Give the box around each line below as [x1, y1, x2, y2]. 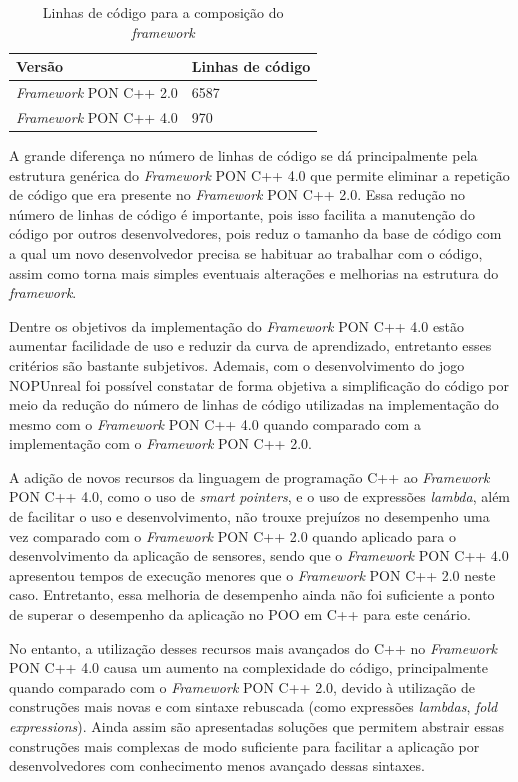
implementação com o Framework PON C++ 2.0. [9, 433, 312, 454]
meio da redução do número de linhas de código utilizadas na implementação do [9, 394, 499, 415]
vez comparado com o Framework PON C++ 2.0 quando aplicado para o [9, 525, 456, 546]
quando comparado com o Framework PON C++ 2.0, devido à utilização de [9, 676, 475, 697]
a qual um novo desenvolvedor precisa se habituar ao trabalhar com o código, [9, 242, 483, 263]
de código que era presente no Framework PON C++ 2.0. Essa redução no [9, 184, 465, 205]
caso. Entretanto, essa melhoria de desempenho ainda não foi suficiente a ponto [9, 584, 495, 605]
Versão [16, 56, 64, 77]
